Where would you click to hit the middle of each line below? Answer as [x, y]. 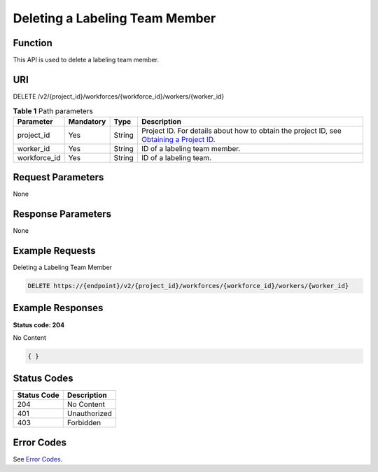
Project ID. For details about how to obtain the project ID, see [241, 131]
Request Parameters [58, 177]
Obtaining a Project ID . [178, 139]
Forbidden [84, 423]
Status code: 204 [39, 324]
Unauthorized [89, 414]
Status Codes [43, 379]
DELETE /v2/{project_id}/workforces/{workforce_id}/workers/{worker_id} [119, 96]
